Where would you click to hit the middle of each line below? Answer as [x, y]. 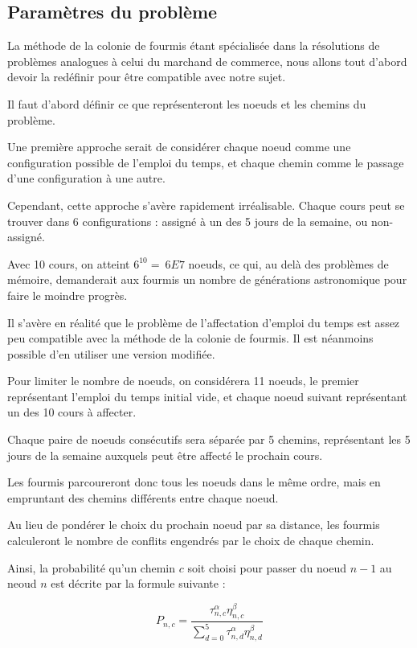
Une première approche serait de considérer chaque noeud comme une [179, 147]
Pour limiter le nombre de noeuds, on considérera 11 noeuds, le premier [183, 381]
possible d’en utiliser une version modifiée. [111, 353]
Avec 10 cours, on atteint [69, 263]
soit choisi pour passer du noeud [267, 567]
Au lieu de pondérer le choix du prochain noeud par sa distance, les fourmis [194, 525]
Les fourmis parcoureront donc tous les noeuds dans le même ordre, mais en [194, 482]
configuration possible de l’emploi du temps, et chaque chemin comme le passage [206, 162]
